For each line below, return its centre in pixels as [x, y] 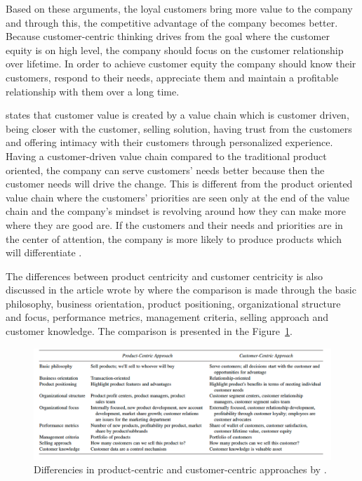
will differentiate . [44, 252]
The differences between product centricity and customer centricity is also [164, 276]
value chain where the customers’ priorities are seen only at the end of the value [178, 197]
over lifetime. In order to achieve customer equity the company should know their [181, 64]
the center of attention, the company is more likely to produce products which [174, 238]
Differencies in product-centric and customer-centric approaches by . [180, 469]
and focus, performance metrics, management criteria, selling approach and [167, 317]
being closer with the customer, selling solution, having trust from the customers [179, 128]
